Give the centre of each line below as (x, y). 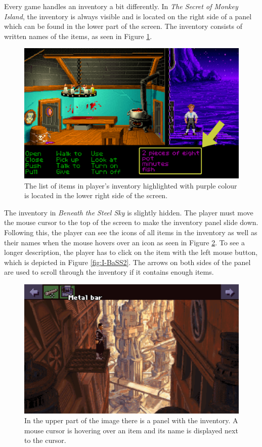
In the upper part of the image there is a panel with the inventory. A (131, 420)
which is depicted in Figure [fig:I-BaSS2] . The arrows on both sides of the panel (127, 262)
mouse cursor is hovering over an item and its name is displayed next (131, 430)
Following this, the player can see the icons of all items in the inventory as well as (131, 232)
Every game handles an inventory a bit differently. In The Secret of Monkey (121, 6)
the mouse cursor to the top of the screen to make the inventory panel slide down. (131, 222)
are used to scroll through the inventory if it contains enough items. (109, 272)
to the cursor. (45, 440)
